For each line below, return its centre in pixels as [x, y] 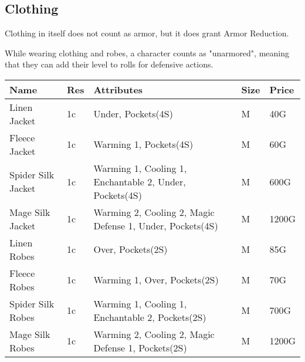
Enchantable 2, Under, [140, 181]
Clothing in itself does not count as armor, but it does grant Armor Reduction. [147, 33]
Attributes [118, 89]
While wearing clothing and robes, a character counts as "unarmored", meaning [147, 53]
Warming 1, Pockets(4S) [143, 144]
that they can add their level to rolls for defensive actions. [109, 64]
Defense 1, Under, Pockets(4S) [156, 225]
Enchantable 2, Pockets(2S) [150, 317]
